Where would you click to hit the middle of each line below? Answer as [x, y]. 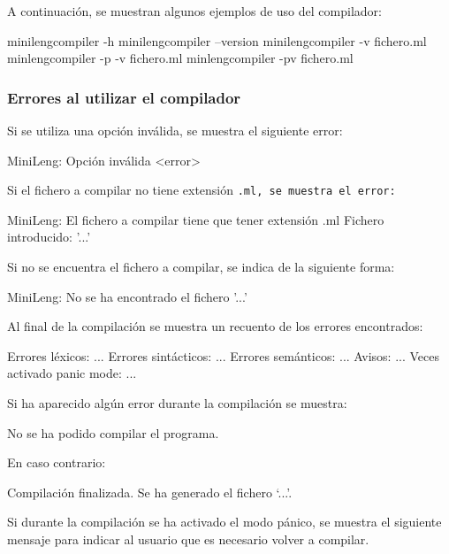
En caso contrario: [57, 462]
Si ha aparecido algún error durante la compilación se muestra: [177, 403]
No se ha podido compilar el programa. [113, 432]
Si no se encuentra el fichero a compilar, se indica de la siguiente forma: [201, 267]
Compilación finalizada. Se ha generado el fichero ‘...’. [150, 492]
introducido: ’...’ [49, 237]
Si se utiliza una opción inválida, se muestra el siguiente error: [175, 130]
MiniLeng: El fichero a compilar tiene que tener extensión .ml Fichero [196, 219]
